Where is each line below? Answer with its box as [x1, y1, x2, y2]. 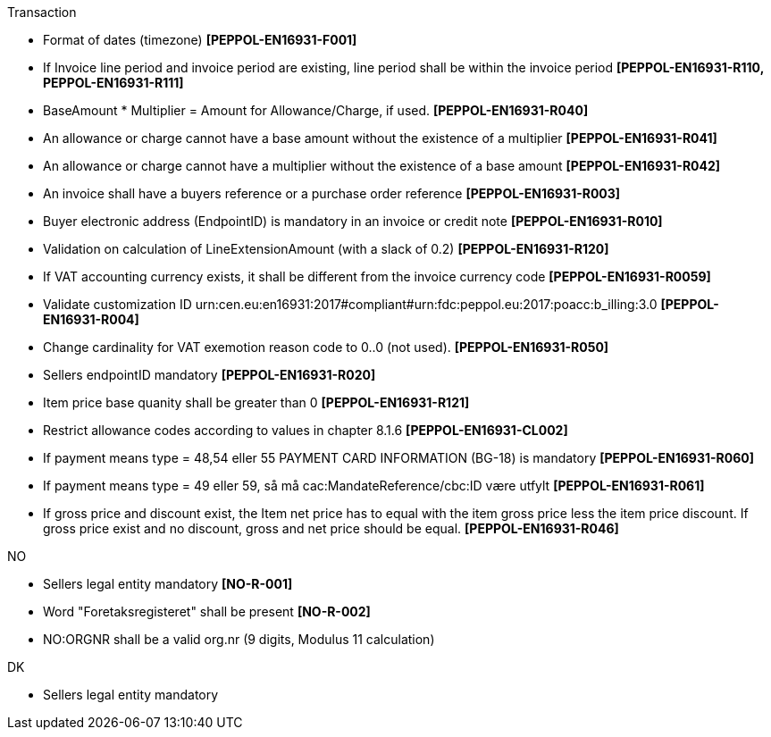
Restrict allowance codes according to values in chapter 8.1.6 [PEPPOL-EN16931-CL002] [43, 423, 568, 438]
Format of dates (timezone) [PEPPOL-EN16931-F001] [43, 32, 357, 47]
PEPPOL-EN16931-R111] [43, 75, 184, 90]
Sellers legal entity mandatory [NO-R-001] [43, 576, 293, 591]
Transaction [7, 4, 77, 20]
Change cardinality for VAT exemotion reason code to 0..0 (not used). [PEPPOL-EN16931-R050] [43, 339, 609, 355]
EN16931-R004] [43, 312, 139, 327]
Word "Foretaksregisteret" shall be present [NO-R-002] [43, 604, 371, 619]
